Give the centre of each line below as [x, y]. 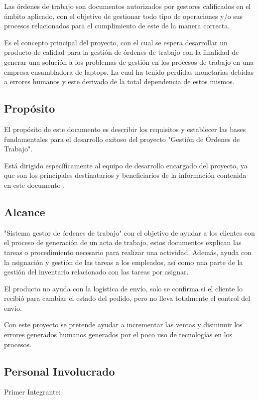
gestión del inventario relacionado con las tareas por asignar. [96, 272]
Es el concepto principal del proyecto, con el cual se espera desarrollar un [116, 42]
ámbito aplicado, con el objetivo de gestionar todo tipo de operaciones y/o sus [124, 16]
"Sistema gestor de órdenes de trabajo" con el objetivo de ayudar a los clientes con [129, 232]
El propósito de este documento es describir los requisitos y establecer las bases [125, 129]
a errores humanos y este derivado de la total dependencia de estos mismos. [119, 81]
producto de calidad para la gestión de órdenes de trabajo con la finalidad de [122, 52]
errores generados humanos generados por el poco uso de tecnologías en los [118, 334]
